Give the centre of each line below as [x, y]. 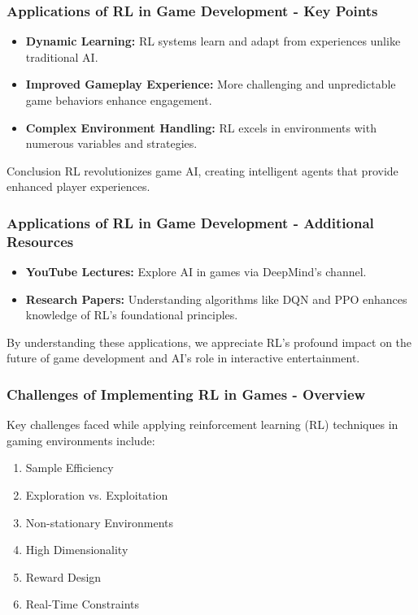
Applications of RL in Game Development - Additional [190, 222]
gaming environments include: [81, 440]
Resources [40, 241]
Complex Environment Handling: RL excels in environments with [201, 127]
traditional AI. [62, 56]
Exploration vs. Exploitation [97, 495]
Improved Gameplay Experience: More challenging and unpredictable [211, 84]
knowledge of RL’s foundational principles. [132, 315]
